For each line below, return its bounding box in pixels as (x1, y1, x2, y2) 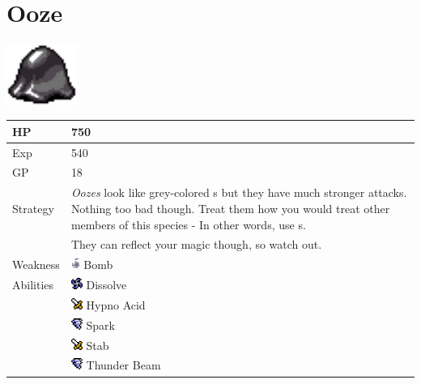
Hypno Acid (86, 296, 146, 313)
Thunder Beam (86, 356, 161, 373)
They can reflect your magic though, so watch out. (70, 236, 322, 253)
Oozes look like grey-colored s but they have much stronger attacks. (70, 184, 407, 201)
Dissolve (86, 276, 127, 293)
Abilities (12, 276, 54, 293)
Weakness (12, 256, 60, 273)
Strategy (12, 199, 54, 216)
